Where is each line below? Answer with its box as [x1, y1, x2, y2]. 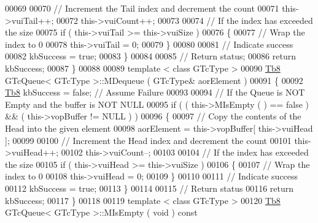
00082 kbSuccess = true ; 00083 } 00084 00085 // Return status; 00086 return [5, 50, 296, 62]
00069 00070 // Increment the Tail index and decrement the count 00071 [5, 2, 279, 14]
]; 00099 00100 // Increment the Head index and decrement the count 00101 [5, 134, 292, 146]
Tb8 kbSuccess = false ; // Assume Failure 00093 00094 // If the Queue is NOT [5, 86, 305, 99]
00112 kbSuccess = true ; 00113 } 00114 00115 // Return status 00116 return [5, 181, 294, 194]
